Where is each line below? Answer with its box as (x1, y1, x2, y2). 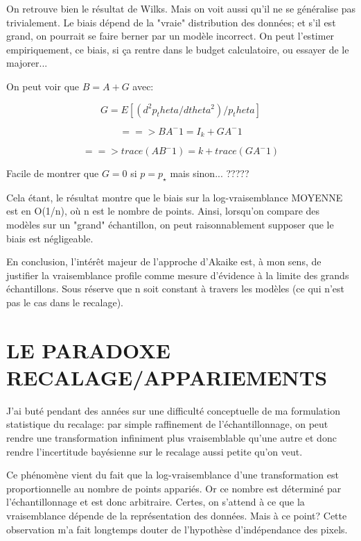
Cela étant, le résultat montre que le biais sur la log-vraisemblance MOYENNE (6, 190, 343, 204)
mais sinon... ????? (170, 166, 249, 181)
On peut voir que (6, 78, 80, 93)
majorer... (6, 56, 48, 70)
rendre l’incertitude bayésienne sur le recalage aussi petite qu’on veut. (6, 444, 303, 458)
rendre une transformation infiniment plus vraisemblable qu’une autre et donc (6, 431, 337, 445)
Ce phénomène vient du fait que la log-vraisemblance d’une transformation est (6, 467, 339, 482)
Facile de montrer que (6, 166, 99, 181)
